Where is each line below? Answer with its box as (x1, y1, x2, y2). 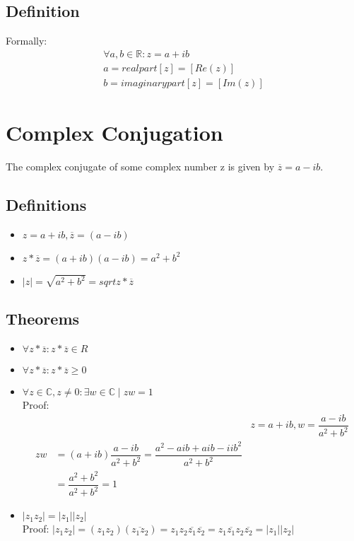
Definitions (6, 194, 87, 215)
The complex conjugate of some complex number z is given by (6, 159, 275, 174)
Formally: (6, 33, 47, 48)
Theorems (6, 308, 80, 330)
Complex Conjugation (6, 118, 223, 147)
